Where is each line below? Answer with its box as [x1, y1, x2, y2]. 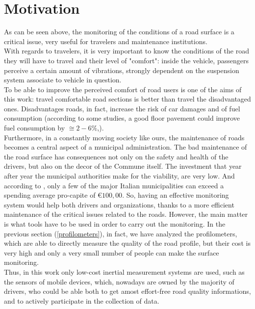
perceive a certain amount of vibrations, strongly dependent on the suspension [4, 65, 239, 75]
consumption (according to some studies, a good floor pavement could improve [4, 113, 240, 123]
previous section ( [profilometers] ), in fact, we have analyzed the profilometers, [4, 228, 237, 238]
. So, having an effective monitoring [122, 190, 229, 200]
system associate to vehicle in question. [4, 75, 122, 85]
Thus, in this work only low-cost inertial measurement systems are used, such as [4, 266, 245, 277]
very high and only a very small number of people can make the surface [4, 247, 219, 257]
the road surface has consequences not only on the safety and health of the [4, 151, 229, 161]
